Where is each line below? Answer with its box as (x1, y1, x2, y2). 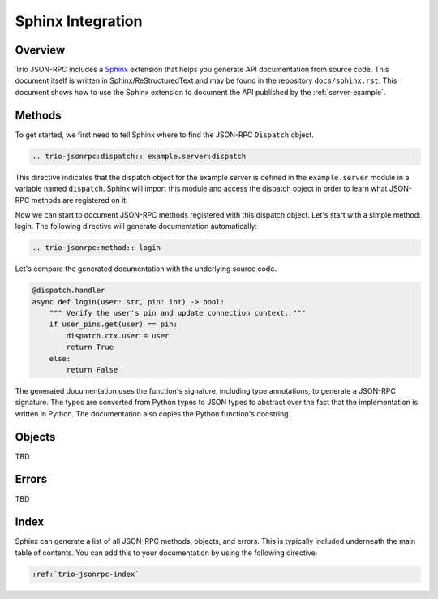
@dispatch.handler (32, 286, 105, 295)
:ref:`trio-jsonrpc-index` (32, 569, 140, 579)
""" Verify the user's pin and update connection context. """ (49, 308, 307, 318)
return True (66, 343, 114, 352)
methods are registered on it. (31, 195, 129, 205)
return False (66, 365, 118, 374)
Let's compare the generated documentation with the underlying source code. (15, 264, 277, 274)
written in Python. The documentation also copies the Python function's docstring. (15, 408, 291, 418)
